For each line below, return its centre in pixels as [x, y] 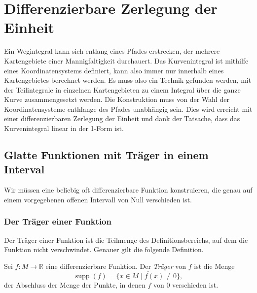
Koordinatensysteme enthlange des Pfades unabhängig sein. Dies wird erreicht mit [128, 109]
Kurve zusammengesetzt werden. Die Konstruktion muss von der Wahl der [117, 99]
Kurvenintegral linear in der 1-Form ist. [64, 128]
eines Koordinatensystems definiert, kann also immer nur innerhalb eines [114, 70]
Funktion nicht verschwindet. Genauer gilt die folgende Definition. [104, 249]
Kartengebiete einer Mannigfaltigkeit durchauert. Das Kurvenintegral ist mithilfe [126, 60]
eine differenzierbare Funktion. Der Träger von [116, 266]
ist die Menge [214, 266]
